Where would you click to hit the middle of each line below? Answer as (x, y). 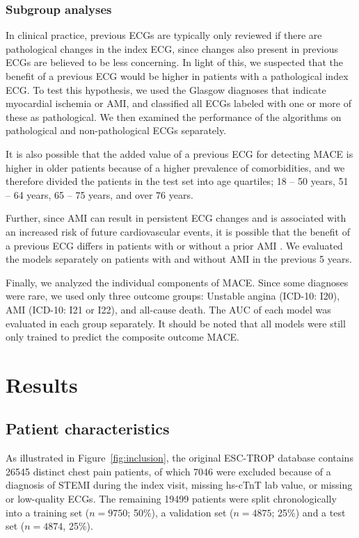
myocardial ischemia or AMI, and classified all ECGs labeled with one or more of (178, 103)
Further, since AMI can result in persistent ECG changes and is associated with (176, 218)
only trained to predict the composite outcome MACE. (122, 337)
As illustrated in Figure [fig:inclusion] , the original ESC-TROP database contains (179, 458)
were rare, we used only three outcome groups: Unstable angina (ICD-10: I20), (173, 296)
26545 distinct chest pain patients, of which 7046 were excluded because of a (168, 471)
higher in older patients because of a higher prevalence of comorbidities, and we (175, 167)
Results (42, 384)
